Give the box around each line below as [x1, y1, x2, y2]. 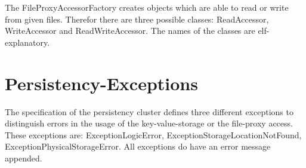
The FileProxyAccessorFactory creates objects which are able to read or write [5, 1, 289, 13]
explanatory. [5, 36, 50, 48]
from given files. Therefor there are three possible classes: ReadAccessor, [5, 12, 269, 25]
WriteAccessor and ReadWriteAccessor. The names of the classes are [5, 24, 255, 37]
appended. [5, 151, 42, 164]
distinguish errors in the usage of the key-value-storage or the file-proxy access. [5, 117, 293, 129]
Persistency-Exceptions [5, 71, 198, 95]
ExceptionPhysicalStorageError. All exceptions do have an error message [5, 140, 271, 153]
